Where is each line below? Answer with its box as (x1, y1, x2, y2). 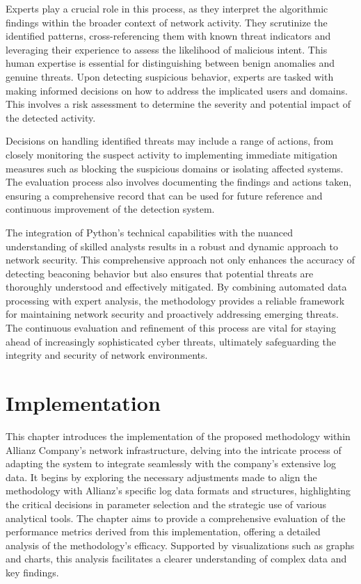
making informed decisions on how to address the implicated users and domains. (6, 83, 348, 97)
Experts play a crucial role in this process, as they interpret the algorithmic (6, 1, 328, 15)
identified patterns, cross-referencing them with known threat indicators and (6, 29, 331, 43)
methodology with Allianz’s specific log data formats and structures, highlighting (6, 483, 351, 498)
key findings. (6, 565, 59, 579)
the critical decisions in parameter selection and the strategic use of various (6, 496, 327, 511)
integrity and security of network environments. (6, 348, 208, 362)
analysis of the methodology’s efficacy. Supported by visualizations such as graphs (6, 537, 355, 552)
